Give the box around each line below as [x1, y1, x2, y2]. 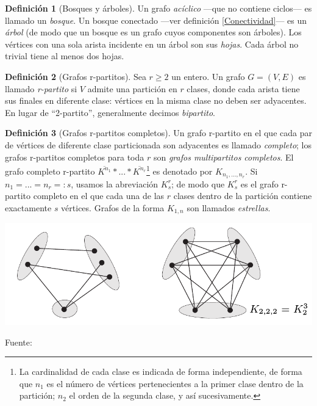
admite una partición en [87, 82, 177, 95]
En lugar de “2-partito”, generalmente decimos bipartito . [5, 106, 215, 118]
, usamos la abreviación [71, 177, 158, 190]
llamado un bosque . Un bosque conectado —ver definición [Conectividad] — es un [5, 13, 307, 26]
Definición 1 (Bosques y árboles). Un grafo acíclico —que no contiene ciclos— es [5, 2, 312, 14]
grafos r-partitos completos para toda [5, 150, 144, 163]
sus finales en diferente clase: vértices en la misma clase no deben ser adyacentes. [5, 94, 307, 107]
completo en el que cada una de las [33, 189, 165, 202]
